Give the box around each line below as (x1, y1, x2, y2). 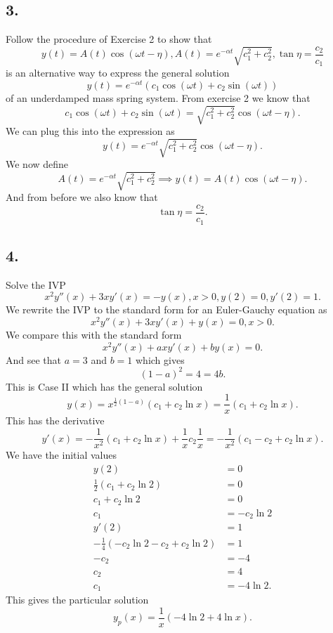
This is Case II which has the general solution (6, 379, 203, 393)
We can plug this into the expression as (6, 124, 175, 138)
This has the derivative (6, 413, 105, 428)
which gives (135, 352, 185, 367)
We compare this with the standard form (6, 327, 182, 342)
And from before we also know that (6, 190, 158, 204)
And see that (6, 352, 62, 367)
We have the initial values (6, 448, 117, 462)
